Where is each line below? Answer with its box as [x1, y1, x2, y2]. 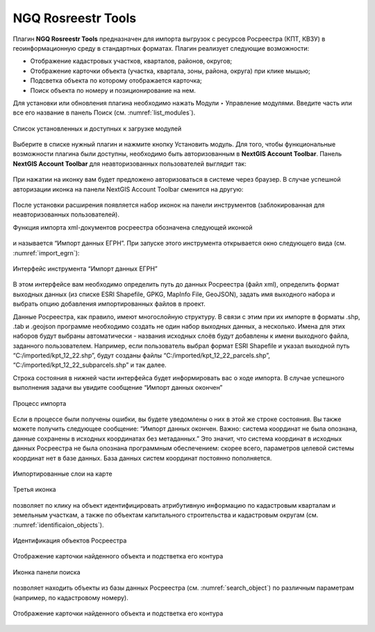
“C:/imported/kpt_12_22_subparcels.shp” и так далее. [12, 361, 167, 369]
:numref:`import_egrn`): [12, 248, 80, 257]
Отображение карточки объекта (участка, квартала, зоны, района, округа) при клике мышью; [30, 67, 310, 75]
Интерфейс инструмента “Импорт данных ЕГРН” [12, 264, 158, 273]
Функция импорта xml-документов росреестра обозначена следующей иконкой [12, 223, 253, 232]
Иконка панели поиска [12, 567, 81, 576]
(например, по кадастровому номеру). [12, 593, 128, 601]
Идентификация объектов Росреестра [12, 536, 127, 545]
